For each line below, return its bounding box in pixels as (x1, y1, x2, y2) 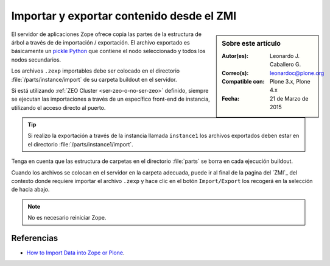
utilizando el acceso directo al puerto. (11, 104, 106, 111)
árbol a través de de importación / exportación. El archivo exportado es (11, 38, 190, 46)
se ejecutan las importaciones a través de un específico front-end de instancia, (11, 95, 210, 103)
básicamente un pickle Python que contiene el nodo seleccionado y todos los (11, 48, 206, 55)
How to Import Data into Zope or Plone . (26, 249, 125, 256)
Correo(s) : (222, 69, 249, 76)
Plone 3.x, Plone (270, 77, 311, 85)
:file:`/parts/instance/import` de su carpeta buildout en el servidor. (11, 76, 177, 83)
